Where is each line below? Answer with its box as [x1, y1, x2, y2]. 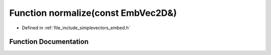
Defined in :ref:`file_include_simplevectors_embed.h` [22, 25, 130, 31]
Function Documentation [9, 38, 89, 46]
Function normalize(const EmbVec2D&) [9, 7, 177, 18]
